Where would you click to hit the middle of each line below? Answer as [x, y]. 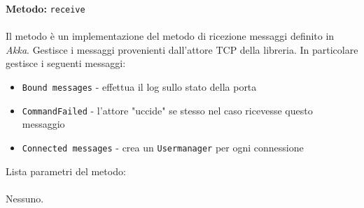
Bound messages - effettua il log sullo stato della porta [139, 87]
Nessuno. [25, 198]
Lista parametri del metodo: [66, 171]
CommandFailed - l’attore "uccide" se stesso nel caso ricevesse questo [167, 110]
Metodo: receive [45, 8]
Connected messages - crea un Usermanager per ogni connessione [163, 147]
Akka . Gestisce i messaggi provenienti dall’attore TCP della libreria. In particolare [182, 49]
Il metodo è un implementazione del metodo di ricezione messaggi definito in [170, 36]
